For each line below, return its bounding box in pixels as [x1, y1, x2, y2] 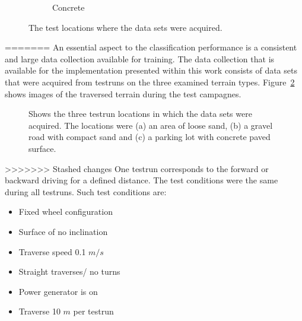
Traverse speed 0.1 [18, 245, 86, 258]
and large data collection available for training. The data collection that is [5, 52, 275, 65]
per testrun [73, 305, 114, 317]
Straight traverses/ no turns [18, 265, 120, 278]
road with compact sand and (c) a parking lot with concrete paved [28, 131, 271, 143]
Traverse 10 [18, 305, 61, 317]
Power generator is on [18, 285, 98, 297]
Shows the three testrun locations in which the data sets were [28, 107, 252, 120]
